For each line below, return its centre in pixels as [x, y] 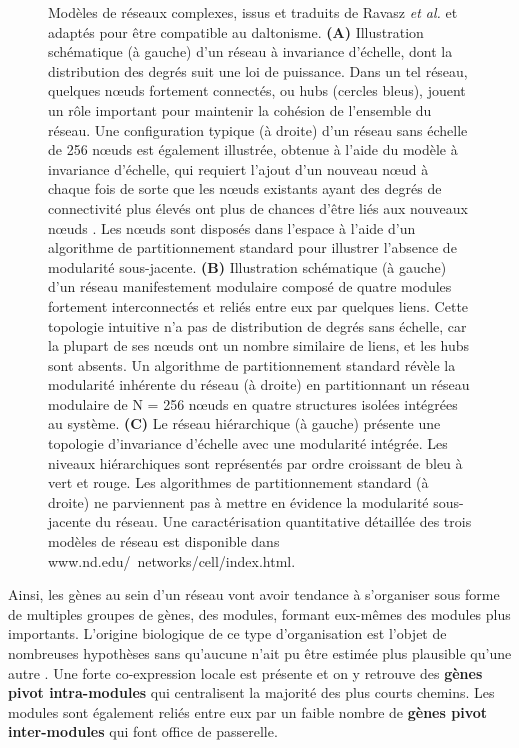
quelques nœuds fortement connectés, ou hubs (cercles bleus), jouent [257, 90]
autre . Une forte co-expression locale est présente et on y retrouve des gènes [245, 672]
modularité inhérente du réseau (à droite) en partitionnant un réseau [259, 384]
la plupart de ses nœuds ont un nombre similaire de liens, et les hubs [259, 345]
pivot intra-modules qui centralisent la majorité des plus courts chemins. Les [251, 692]
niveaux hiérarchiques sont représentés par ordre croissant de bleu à [255, 462]
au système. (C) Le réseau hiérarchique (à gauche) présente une [244, 423]
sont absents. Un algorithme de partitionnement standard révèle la [252, 364]
